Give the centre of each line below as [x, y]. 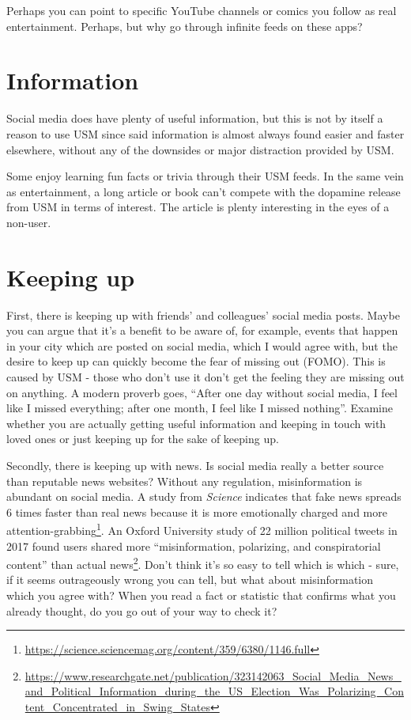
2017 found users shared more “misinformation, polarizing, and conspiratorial [194, 546]
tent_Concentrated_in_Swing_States [118, 706]
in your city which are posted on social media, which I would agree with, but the [202, 345]
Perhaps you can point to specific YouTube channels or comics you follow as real [202, 10]
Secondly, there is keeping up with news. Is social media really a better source [195, 465]
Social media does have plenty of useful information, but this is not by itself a [195, 118]
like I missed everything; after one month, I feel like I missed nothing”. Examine [200, 408]
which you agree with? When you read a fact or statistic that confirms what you [201, 595]
